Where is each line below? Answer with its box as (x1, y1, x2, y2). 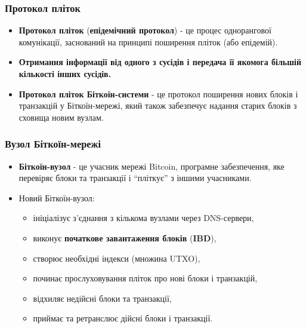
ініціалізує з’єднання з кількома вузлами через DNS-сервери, (33, 211, 254, 224)
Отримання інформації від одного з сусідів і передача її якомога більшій (18, 56, 302, 68)
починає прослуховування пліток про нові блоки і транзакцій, (33, 272, 258, 284)
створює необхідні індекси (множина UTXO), (33, 252, 200, 264)
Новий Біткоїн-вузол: (18, 191, 95, 204)
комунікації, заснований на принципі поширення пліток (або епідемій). (18, 35, 278, 48)
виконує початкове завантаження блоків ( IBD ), (33, 231, 217, 244)
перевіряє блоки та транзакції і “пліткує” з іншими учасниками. (18, 171, 252, 184)
